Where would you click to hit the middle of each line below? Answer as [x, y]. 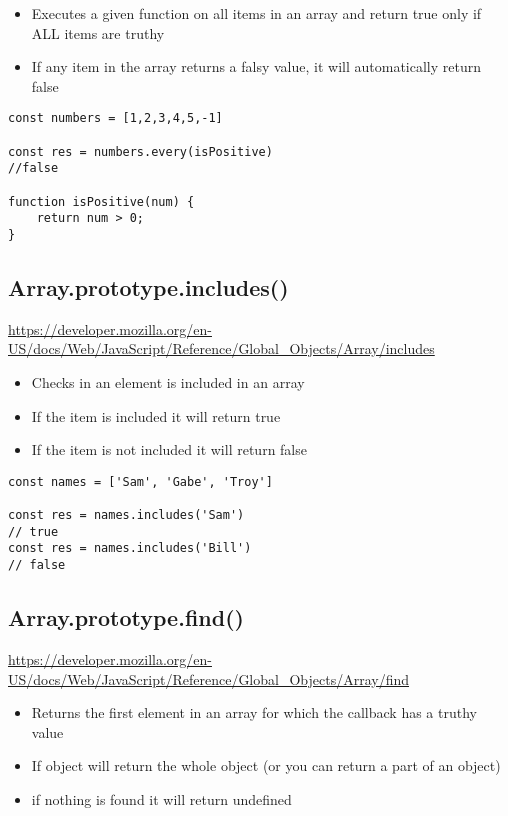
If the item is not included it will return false [169, 449]
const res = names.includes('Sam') [126, 515]
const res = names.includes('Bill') [130, 548]
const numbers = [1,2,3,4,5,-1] [115, 118]
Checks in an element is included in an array [168, 382]
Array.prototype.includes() [148, 287]
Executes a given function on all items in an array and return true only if [256, 13]
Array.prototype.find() [126, 617]
